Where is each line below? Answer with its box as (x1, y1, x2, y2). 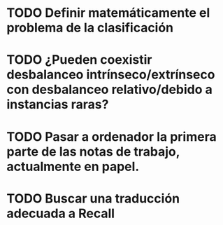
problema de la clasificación (6, 20, 174, 36)
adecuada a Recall (6, 205, 115, 221)
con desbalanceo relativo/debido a (6, 82, 213, 97)
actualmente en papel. (6, 158, 140, 175)
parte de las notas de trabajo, (6, 144, 180, 159)
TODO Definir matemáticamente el (6, 5, 210, 21)
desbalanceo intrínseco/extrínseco (6, 67, 215, 83)
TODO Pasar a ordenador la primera (6, 128, 217, 144)
